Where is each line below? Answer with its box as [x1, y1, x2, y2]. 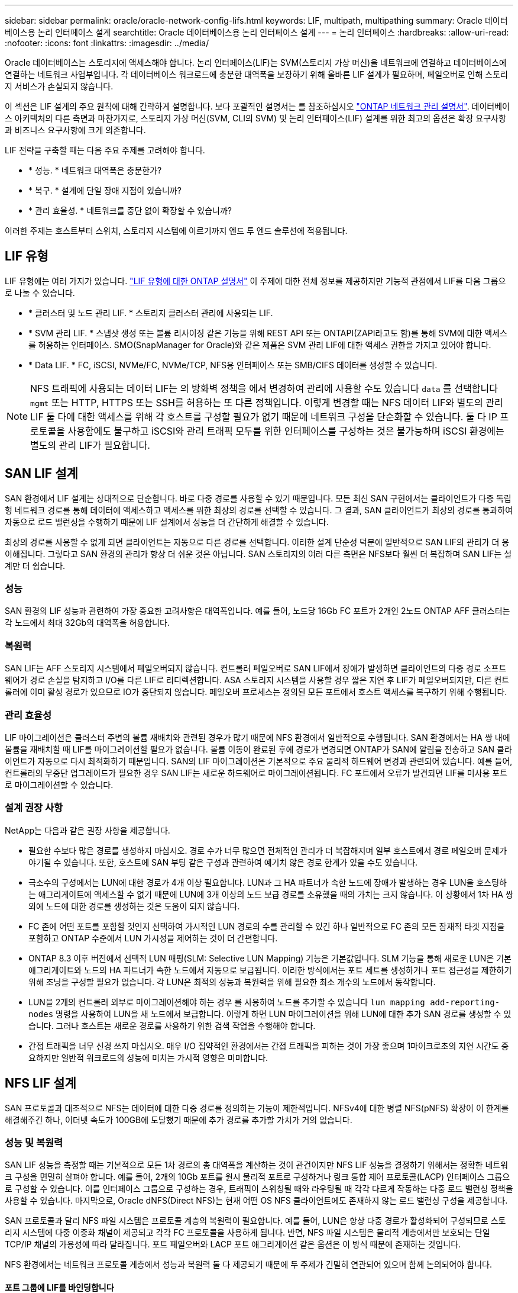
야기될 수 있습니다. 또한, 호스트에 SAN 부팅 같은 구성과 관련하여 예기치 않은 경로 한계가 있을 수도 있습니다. [28, 857, 418, 867]
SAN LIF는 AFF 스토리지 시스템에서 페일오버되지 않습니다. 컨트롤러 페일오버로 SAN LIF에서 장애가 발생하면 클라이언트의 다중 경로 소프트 [5, 663, 507, 674]
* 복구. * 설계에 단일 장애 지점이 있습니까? [28, 185, 182, 195]
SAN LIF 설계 [5, 466, 78, 481]
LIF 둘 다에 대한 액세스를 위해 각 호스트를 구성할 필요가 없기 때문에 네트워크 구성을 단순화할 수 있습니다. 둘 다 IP [30, 410, 497, 423]
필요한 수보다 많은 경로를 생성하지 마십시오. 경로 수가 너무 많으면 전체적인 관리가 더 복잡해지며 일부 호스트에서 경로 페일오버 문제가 [28, 845, 507, 855]
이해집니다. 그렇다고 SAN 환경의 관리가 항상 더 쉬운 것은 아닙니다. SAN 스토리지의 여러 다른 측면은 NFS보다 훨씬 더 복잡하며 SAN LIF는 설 [5, 548, 512, 559]
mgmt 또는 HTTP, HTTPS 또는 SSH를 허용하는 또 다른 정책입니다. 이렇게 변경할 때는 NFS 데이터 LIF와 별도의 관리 [30, 396, 503, 409]
